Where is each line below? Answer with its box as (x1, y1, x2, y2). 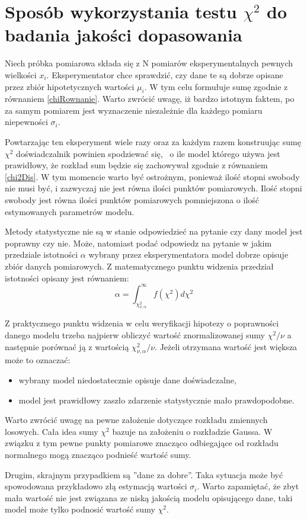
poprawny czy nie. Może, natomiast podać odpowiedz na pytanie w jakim (5, 236, 272, 249)
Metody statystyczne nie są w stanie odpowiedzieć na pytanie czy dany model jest (5, 225, 303, 238)
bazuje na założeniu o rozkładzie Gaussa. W (112, 425, 273, 437)
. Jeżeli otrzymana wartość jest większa (155, 340, 298, 353)
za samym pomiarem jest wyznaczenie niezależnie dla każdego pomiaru (5, 104, 263, 116)
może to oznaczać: (5, 354, 71, 366)
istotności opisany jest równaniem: (5, 271, 129, 284)
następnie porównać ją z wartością (5, 340, 129, 353)
